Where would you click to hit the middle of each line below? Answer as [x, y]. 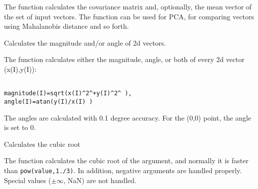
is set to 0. [20, 127]
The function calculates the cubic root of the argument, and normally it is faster [126, 160]
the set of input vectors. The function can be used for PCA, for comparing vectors [129, 16]
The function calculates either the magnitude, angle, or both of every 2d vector [124, 59]
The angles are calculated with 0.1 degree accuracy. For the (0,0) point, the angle [128, 117]
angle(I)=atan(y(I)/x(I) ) [48, 101]
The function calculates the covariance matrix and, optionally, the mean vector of [128, 6]
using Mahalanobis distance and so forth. [66, 26]
